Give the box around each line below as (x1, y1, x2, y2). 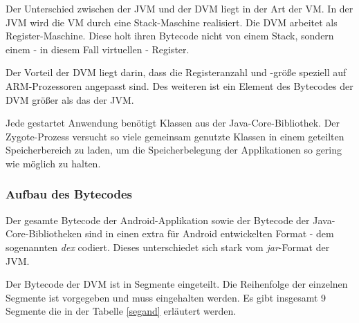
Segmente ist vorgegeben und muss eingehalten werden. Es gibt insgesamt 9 (6, 290, 326, 304)
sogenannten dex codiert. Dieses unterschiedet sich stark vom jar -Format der (6, 239, 330, 254)
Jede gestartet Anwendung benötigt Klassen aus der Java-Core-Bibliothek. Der (6, 116, 340, 130)
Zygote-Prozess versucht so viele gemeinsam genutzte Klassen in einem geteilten (6, 129, 344, 143)
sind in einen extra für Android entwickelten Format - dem (84, 226, 334, 241)
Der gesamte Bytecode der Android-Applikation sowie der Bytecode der (6, 212, 310, 227)
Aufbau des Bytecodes (6, 185, 133, 203)
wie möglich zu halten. (6, 156, 101, 170)
